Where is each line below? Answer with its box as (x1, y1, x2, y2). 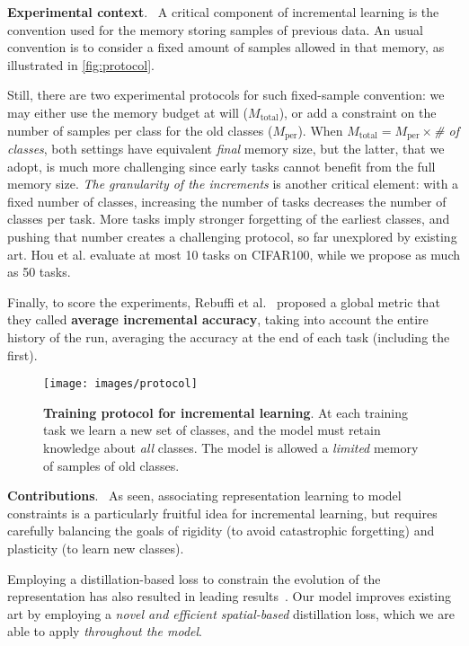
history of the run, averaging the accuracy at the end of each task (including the (7, 327, 450, 346)
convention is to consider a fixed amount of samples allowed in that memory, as (7, 38, 445, 57)
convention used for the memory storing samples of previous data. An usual (7, 20, 424, 39)
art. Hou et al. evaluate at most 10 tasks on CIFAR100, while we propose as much (7, 244, 460, 263)
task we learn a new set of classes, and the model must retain (43, 420, 381, 439)
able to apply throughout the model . (7, 622, 203, 641)
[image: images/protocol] (43, 377, 198, 391)
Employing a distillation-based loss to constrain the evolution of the (7, 569, 381, 588)
